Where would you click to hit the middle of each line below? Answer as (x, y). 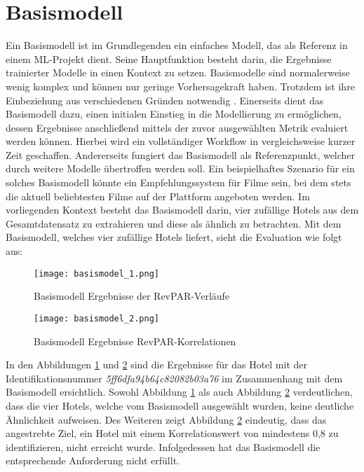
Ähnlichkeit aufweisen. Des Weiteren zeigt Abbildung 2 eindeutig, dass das (166, 419)
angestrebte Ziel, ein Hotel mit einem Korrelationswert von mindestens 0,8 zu (172, 433)
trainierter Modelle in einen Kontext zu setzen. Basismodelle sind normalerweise (178, 72)
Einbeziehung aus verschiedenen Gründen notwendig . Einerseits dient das (165, 100)
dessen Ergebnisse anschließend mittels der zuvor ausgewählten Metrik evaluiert (177, 127)
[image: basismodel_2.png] (96, 318)
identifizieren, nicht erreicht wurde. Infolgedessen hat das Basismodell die (163, 446)
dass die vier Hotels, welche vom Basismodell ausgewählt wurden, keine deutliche (180, 405)
